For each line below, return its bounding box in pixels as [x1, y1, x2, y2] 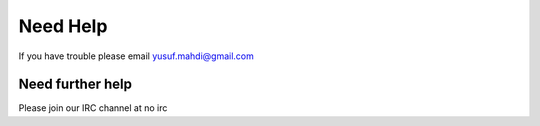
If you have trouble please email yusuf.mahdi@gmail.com [18, 50, 254, 62]
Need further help [18, 76, 132, 93]
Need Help [18, 15, 108, 37]
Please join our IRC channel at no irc [18, 102, 168, 114]
